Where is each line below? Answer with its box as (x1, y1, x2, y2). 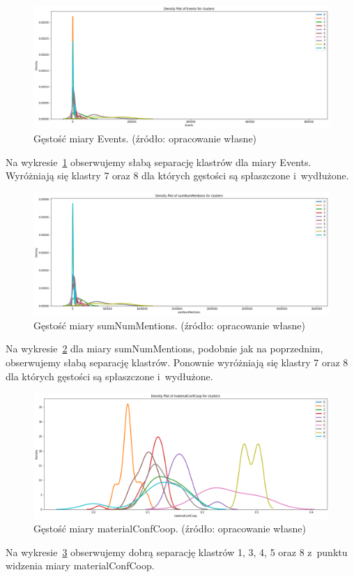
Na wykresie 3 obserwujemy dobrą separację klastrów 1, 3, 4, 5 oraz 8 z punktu (6, 544, 348, 559)
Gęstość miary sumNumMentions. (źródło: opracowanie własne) (33, 317, 305, 332)
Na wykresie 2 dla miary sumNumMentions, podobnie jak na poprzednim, (6, 341, 323, 356)
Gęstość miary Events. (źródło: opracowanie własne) (33, 130, 257, 145)
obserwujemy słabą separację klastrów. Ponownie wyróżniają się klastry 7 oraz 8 (6, 354, 348, 369)
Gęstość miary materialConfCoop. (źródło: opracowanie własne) (33, 521, 306, 536)
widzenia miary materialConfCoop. (6, 558, 155, 573)
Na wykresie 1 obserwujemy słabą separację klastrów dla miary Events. (6, 154, 311, 169)
